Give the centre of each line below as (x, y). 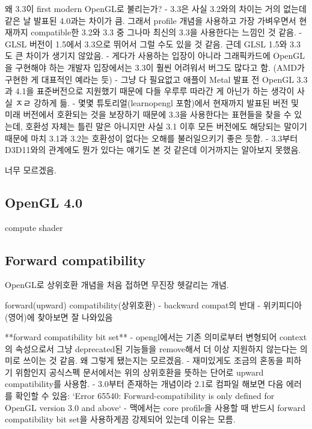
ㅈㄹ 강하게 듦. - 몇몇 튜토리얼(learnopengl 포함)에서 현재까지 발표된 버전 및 (157, 102)
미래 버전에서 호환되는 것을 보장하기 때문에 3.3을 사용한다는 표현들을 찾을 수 (148, 114)
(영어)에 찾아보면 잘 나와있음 (59, 316)
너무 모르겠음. (31, 169)
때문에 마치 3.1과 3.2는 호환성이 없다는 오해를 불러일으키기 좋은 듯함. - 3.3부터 (151, 138)
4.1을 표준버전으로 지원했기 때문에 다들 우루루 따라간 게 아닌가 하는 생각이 (155, 91)
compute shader (34, 227)
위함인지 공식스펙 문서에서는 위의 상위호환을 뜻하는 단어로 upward (139, 372)
